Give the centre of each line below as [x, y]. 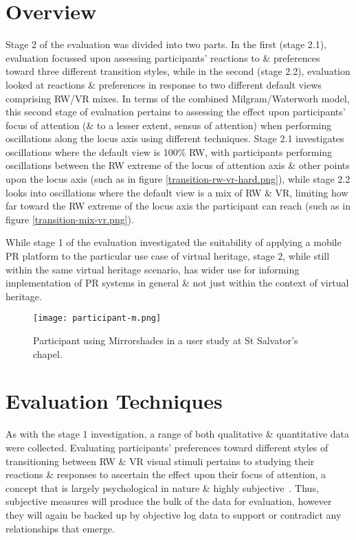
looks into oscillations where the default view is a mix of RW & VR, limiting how [177, 192]
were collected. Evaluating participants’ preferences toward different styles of [167, 447]
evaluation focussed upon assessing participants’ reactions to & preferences [163, 57]
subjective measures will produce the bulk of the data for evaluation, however [169, 501]
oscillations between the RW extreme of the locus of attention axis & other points [178, 165]
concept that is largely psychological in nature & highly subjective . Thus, [162, 487]
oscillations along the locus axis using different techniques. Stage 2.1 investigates [175, 138]
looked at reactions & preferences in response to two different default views [164, 84]
